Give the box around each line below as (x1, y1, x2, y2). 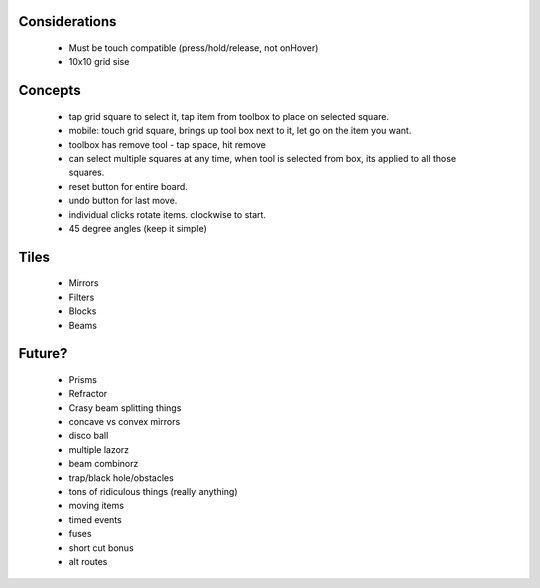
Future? (18, 345, 68, 362)
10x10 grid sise (68, 56, 130, 68)
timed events (68, 513, 122, 525)
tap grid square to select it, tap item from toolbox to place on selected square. (68, 110, 390, 122)
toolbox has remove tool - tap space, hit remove (68, 138, 267, 150)
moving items (68, 500, 125, 512)
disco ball (68, 430, 109, 442)
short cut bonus (68, 541, 134, 554)
